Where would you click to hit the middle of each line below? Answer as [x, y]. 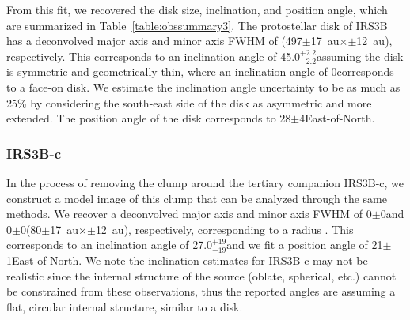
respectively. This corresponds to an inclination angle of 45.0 [154, 56]
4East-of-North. [337, 118]
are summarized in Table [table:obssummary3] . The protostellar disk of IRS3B [197, 25]
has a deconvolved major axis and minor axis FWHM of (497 [154, 41]
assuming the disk [360, 56]
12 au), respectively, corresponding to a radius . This [224, 229]
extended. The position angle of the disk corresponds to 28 [149, 118]
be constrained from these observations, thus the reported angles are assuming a [201, 291]
